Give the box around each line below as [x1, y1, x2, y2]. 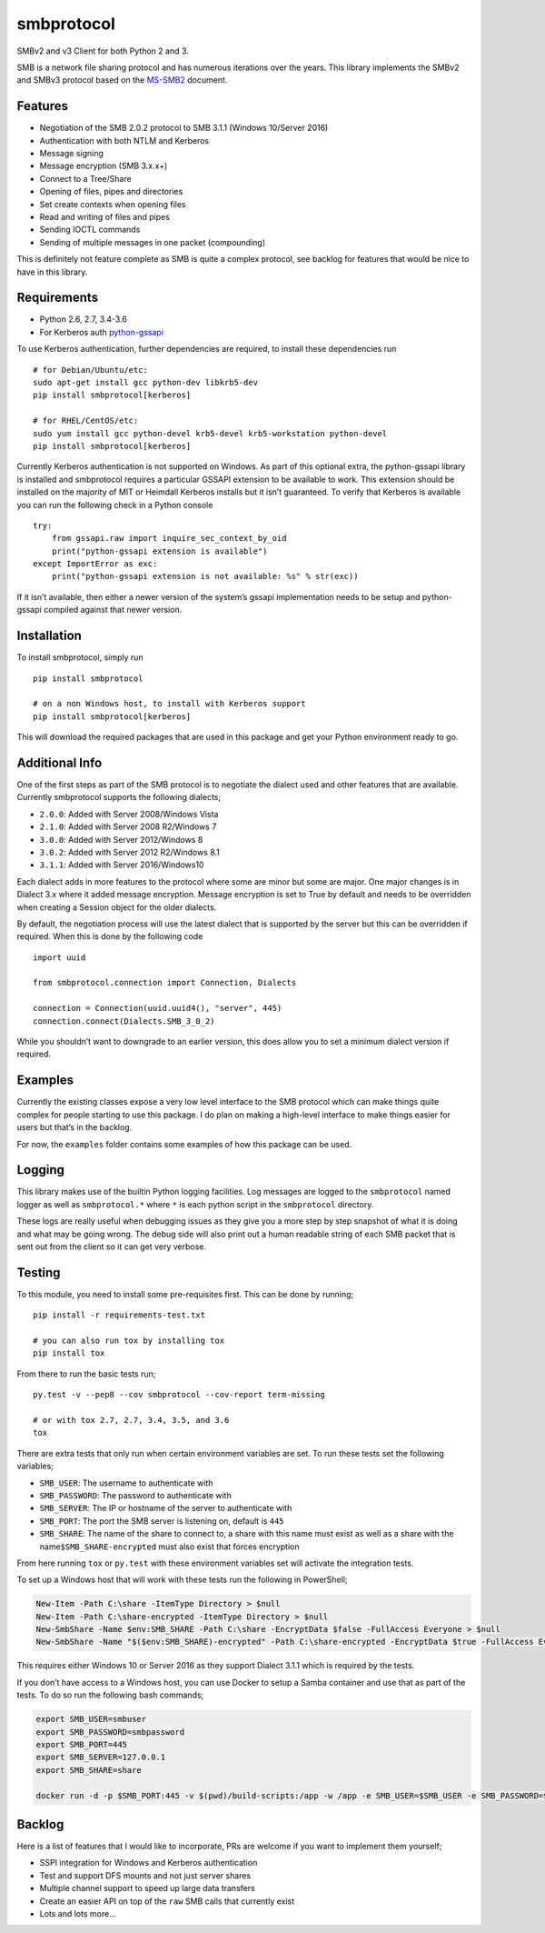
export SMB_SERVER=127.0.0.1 [35, 1752, 166, 1763]
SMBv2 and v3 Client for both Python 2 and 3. [16, 45, 190, 56]
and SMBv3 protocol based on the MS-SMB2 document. [16, 75, 228, 85]
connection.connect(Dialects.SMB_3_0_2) [33, 1016, 215, 1027]
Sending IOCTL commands [39, 224, 141, 235]
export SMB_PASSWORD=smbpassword [35, 1727, 185, 1737]
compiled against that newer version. [44, 605, 183, 616]
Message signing [39, 148, 104, 159]
